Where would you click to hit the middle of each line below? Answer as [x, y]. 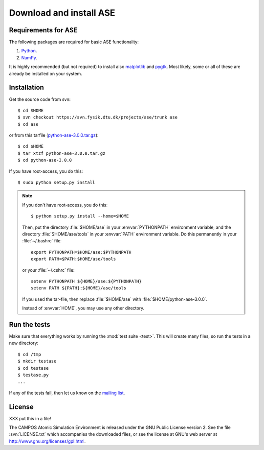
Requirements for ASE [43, 30]
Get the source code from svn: [40, 99]
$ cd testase [33, 368]
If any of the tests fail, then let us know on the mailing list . [67, 393]
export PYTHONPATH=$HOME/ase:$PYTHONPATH [81, 252]
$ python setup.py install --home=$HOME [80, 216]
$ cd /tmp [29, 354]
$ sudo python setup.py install [56, 183]
